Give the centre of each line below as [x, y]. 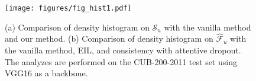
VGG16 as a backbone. [46, 73]
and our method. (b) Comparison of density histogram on [109, 38]
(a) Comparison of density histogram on [77, 27]
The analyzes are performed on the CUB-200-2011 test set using [121, 61]
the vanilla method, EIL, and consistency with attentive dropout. [123, 50]
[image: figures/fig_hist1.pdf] [68, 8]
